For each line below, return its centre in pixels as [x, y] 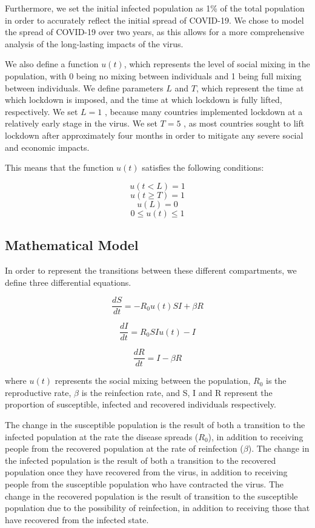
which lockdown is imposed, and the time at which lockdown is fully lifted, [144, 100]
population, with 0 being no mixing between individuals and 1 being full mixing [153, 75]
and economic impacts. [47, 147]
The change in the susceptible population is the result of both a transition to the [155, 425]
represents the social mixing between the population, [153, 381]
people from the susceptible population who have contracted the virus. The [144, 484]
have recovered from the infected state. [77, 519]
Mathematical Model [72, 245]
